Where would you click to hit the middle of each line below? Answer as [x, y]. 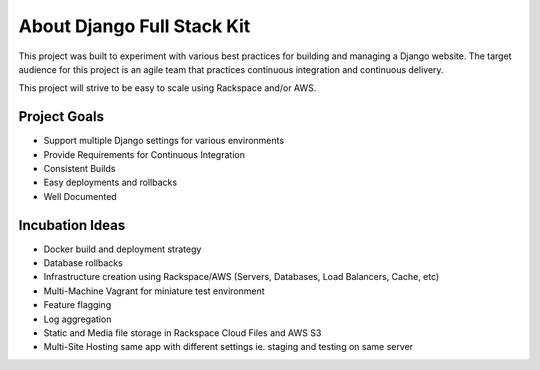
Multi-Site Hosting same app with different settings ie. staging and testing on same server [228, 347]
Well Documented [80, 196]
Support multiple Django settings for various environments [164, 141]
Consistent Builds [79, 169]
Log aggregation [77, 319]
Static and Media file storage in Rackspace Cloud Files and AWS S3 [182, 333]
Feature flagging [77, 305]
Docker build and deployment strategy [122, 249]
